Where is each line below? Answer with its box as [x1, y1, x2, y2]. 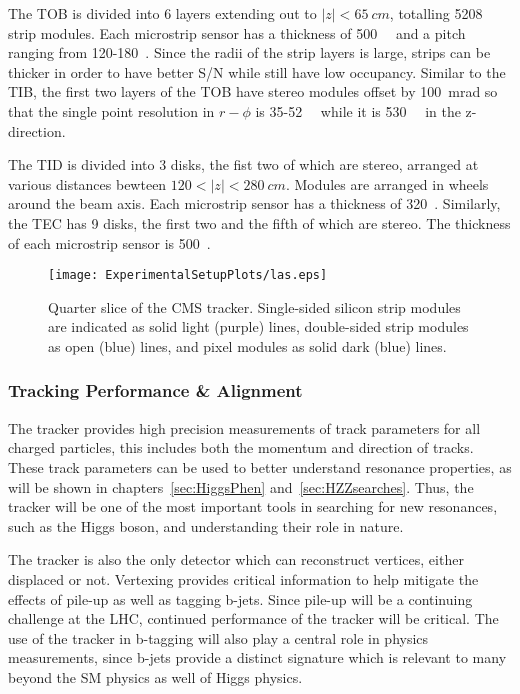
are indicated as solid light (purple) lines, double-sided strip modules [48, 316, 469, 337]
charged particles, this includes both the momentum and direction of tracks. [8, 437, 474, 458]
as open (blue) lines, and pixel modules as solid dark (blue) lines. [48, 335, 447, 356]
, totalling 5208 [389, 3, 483, 23]
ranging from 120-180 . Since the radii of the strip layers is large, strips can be [8, 42, 491, 63]
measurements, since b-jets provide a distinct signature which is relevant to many [8, 647, 507, 668]
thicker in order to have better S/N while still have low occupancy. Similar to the [8, 61, 506, 82]
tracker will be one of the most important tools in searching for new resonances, [8, 496, 498, 517]
